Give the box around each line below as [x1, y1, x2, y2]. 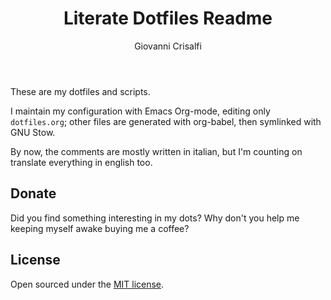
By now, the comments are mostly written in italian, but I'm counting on [10, 145, 303, 157]
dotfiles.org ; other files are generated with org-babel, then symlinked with [10, 115, 322, 127]
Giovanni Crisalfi [134, 40, 202, 52]
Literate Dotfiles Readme [63, 7, 273, 30]
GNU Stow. [10, 126, 56, 138]
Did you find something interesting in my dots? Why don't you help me [10, 212, 300, 224]
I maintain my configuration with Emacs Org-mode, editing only [10, 105, 271, 117]
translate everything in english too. [10, 156, 153, 168]
